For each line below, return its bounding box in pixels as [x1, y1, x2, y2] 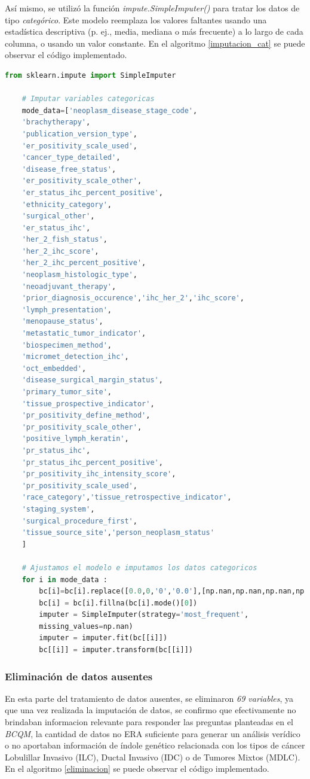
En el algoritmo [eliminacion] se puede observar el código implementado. [5, 762, 269, 775]
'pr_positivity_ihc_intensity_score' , [22, 470, 176, 479]
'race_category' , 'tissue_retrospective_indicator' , [22, 493, 232, 502]
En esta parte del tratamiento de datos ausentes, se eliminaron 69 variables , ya [5, 692, 294, 704]
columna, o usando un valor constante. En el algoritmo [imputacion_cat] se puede [5, 36, 305, 49]
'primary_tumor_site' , [22, 388, 112, 396]
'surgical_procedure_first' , [22, 516, 137, 525]
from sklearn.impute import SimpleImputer [5, 71, 176, 80]
